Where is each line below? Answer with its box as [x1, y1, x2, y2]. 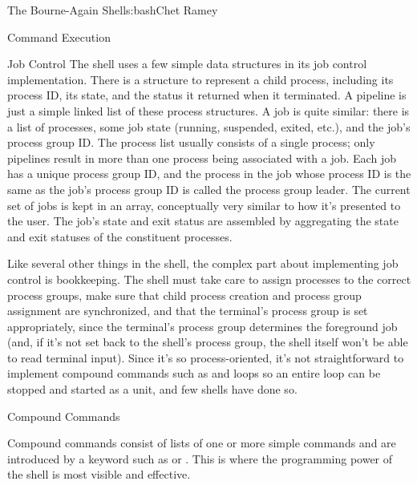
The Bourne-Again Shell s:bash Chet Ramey [7, 2, 218, 18]
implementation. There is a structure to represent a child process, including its [7, 71, 394, 87]
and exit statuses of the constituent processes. [7, 228, 233, 245]
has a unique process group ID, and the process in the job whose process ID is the [7, 165, 411, 182]
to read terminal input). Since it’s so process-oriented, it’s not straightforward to [7, 349, 404, 366]
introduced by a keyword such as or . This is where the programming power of [7, 450, 393, 467]
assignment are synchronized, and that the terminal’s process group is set [7, 302, 368, 319]
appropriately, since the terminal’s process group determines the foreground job [7, 317, 398, 334]
